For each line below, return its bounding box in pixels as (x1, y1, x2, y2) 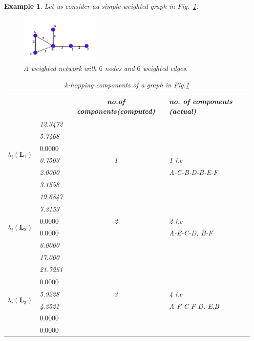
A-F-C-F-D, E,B (169, 300, 219, 311)
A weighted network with (23, 63, 97, 73)
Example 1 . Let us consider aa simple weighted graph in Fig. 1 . (4, 1, 199, 11)
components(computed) (77, 106, 155, 116)
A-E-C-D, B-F (169, 228, 213, 238)
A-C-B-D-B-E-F (169, 167, 218, 177)
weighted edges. (143, 63, 188, 73)
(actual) (169, 106, 196, 116)
